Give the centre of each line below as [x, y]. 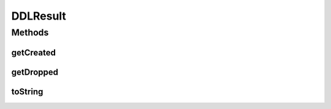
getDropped [35, 72]
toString [27, 92]
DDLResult [39, 16]
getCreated [34, 52]
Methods [30, 32]
